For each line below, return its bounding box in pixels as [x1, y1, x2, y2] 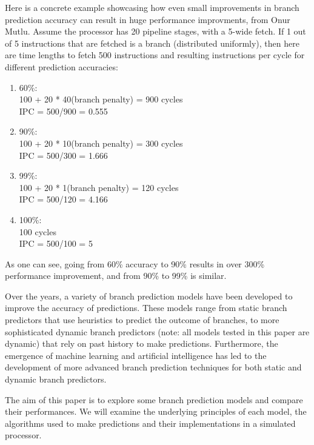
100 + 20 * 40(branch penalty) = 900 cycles [19, 93, 183, 105]
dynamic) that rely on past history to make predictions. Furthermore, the [5, 337, 278, 350]
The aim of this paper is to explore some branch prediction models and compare [5, 393, 303, 406]
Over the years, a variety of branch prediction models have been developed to [5, 289, 293, 302]
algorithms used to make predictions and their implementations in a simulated [5, 417, 296, 429]
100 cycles [19, 225, 56, 238]
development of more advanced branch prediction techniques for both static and [5, 361, 302, 373]
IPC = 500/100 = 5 [19, 237, 93, 250]
